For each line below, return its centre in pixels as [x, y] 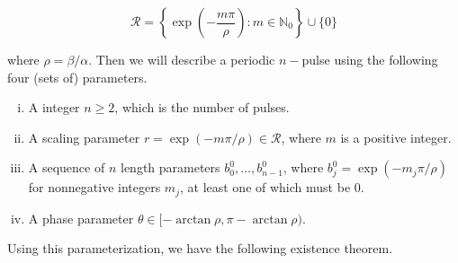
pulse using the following [370, 59]
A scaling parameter [84, 137]
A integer [54, 107]
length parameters [170, 167]
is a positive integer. [396, 137]
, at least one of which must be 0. [272, 187]
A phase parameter [81, 218]
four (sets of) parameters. [77, 77]
